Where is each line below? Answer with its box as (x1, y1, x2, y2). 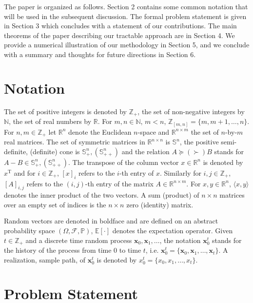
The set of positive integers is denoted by (4, 106, 127, 116)
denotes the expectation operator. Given (112, 225, 233, 236)
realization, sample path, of (4, 254, 85, 264)
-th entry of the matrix (85, 178, 154, 188)
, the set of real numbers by (9, 116, 92, 126)
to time (119, 245, 141, 255)
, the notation (159, 235, 201, 245)
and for (14, 167, 36, 178)
